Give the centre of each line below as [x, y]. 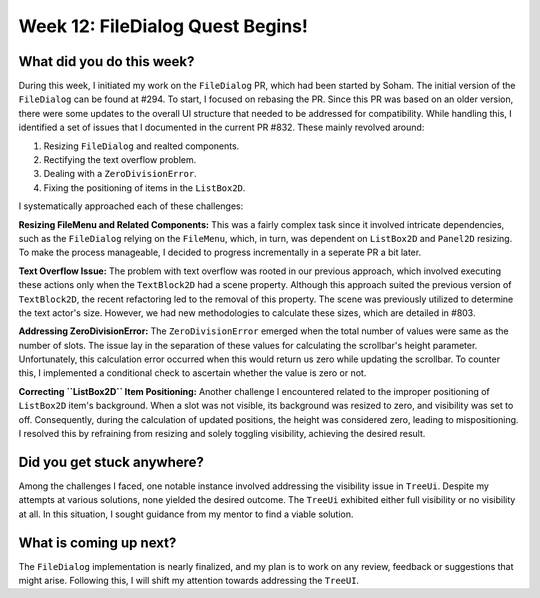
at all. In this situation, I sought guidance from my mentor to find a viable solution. [186, 514]
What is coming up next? [97, 542]
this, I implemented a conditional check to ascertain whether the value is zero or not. [192, 373]
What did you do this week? [106, 61]
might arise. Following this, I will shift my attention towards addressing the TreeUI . [189, 581]
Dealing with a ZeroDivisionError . [120, 174]
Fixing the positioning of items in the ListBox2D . [144, 187]
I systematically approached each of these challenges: [131, 206]
